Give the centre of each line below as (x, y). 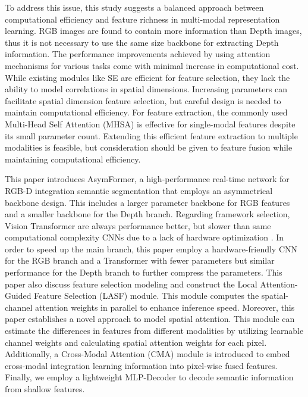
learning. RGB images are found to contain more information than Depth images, (153, 31)
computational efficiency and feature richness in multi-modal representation (142, 19)
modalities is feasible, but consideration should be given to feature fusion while (149, 147)
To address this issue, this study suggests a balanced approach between (134, 7)
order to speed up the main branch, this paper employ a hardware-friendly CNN (151, 248)
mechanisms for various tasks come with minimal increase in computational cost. (152, 65)
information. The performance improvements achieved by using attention (138, 54)
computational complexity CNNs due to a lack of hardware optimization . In (144, 237)
